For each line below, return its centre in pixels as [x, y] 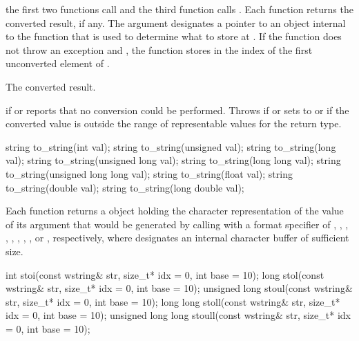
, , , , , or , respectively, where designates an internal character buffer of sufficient [177, 238]
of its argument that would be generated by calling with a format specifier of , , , [177, 224]
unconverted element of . [58, 63]
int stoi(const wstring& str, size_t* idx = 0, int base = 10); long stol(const [165, 274]
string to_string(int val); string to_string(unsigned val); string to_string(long [171, 146]
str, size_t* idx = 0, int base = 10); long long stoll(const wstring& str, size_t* [173, 301]
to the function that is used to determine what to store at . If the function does [174, 36]
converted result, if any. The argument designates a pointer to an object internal [176, 22]
